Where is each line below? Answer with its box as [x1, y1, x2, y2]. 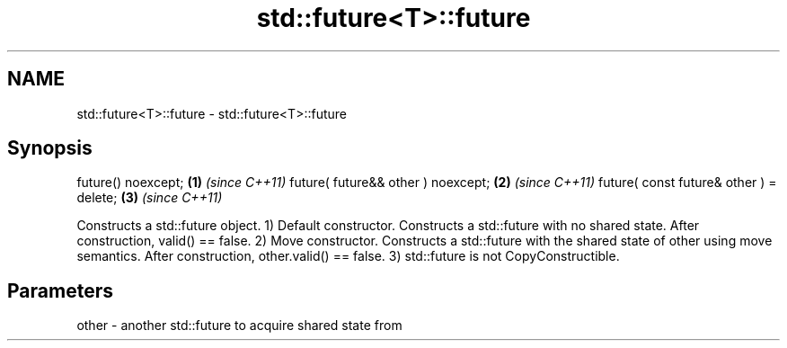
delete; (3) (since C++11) [76, 190, 223, 206]
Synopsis [7, 137, 93, 160]
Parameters [7, 279, 113, 302]
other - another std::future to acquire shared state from [76, 317, 402, 334]
